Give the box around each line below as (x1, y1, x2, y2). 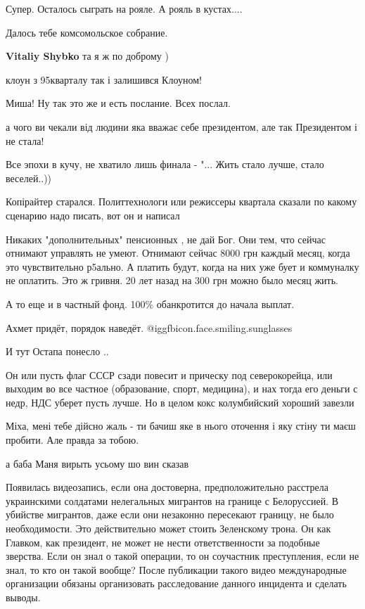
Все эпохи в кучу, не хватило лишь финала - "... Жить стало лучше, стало (6, 157, 324, 172)
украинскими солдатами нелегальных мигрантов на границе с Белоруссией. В (6, 493, 339, 508)
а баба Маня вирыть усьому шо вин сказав (6, 456, 189, 470)
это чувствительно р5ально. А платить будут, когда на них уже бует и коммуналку (6, 259, 359, 274)
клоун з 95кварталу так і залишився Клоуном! (6, 72, 202, 86)
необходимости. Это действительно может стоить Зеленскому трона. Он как (6, 521, 331, 536)
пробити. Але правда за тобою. (6, 432, 139, 447)
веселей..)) (6, 170, 52, 185)
